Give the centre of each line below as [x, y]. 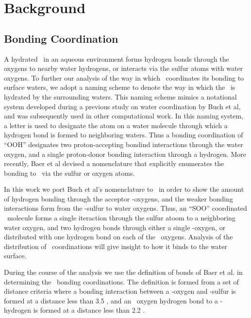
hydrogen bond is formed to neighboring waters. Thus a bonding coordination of [124, 135]
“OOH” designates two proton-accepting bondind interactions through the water [124, 144]
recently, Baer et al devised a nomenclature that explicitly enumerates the [114, 163]
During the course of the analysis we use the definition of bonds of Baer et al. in [123, 272]
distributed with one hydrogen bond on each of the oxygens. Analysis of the [118, 237]
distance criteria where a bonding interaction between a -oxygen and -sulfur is [120, 291]
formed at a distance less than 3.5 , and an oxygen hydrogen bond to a [111, 300]
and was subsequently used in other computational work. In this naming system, [124, 116]
